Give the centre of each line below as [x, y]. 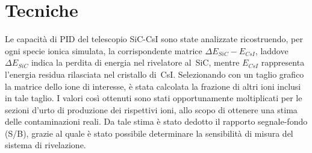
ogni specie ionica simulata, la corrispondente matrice [104, 50]
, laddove [272, 50]
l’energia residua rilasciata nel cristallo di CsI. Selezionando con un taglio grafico [154, 74]
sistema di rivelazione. [45, 145]
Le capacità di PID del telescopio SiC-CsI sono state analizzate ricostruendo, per [154, 39]
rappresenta [283, 62]
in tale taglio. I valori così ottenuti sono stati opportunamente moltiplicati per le [154, 98]
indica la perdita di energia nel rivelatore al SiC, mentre [135, 62]
